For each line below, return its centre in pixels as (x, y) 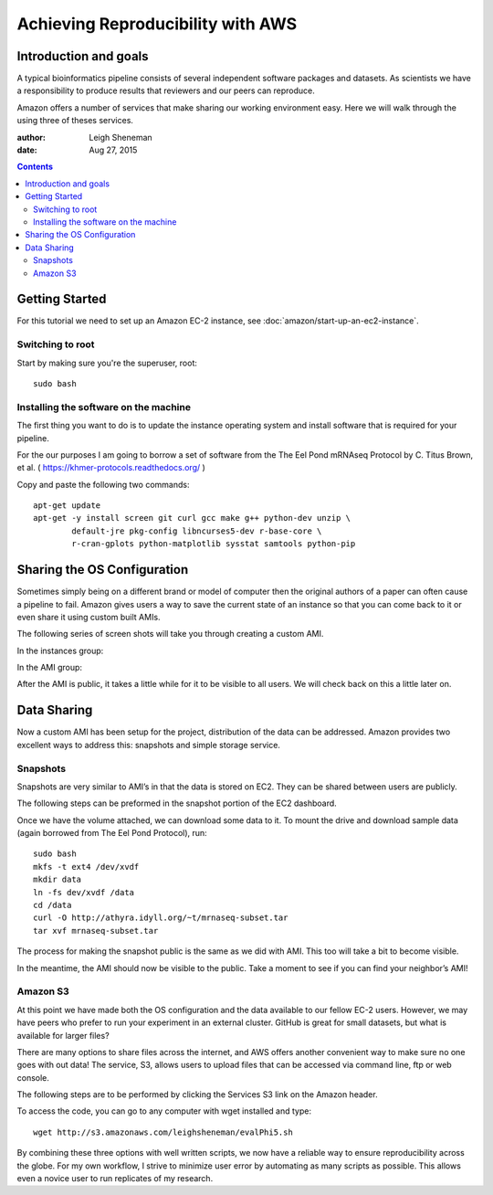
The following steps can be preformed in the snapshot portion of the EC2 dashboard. (177, 803)
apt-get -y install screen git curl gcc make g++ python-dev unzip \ (192, 518)
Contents (35, 167)
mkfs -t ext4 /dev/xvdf (86, 867)
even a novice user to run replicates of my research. (115, 1179)
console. (33, 1077)
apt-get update (67, 506)
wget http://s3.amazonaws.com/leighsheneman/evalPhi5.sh (163, 1132)
